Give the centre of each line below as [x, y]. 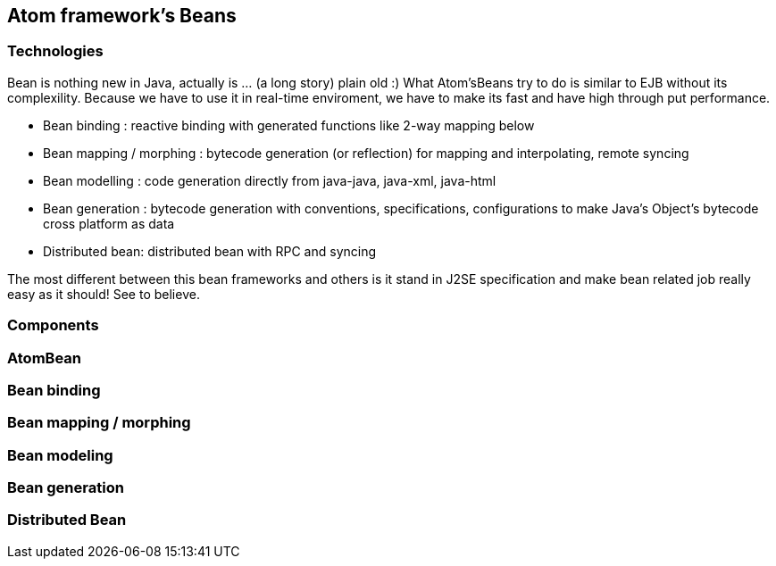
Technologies [55, 51]
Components [53, 325]
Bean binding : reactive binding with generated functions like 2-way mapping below [289, 125]
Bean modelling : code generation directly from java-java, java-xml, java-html [270, 180]
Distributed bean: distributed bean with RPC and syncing [210, 251]
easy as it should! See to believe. [104, 294]
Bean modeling [60, 455]
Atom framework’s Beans [122, 16]
